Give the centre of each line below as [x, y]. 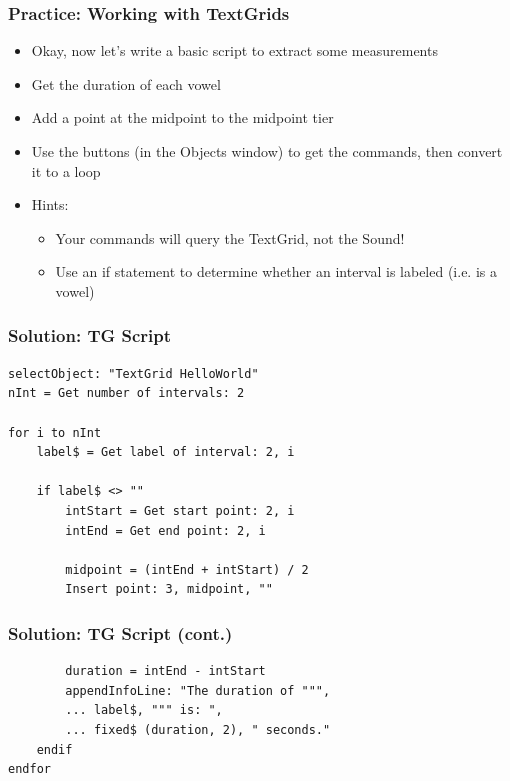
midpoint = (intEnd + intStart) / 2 [187, 569]
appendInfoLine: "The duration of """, [198, 690]
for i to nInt [55, 432]
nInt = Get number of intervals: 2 [126, 393]
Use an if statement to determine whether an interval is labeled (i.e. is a [276, 271]
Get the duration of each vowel [126, 83]
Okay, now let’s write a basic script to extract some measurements [234, 50]
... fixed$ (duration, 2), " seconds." [198, 729]
